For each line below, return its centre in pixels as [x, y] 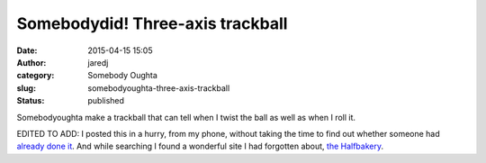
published [106, 101]
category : [36, 76]
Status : [31, 101]
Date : [27, 50]
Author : [31, 62]
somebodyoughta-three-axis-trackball [159, 88]
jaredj [98, 62]
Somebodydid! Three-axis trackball [152, 23]
